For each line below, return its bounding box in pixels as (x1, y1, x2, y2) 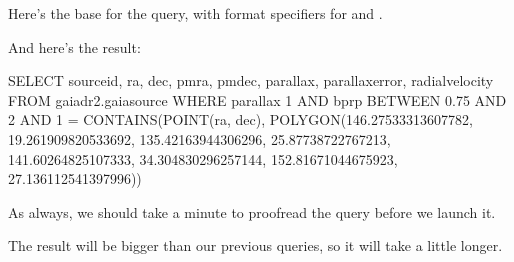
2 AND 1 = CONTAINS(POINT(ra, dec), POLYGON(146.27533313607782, (8, 109, 473, 130)
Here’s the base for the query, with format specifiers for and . (8, 3, 383, 23)
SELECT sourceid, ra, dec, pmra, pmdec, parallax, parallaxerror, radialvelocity (8, 70, 494, 91)
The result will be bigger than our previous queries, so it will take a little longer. (8, 235, 503, 256)
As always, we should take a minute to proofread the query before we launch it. (8, 201, 496, 222)
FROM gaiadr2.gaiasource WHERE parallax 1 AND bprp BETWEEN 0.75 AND (8, 89, 507, 110)
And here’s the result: (8, 36, 141, 57)
